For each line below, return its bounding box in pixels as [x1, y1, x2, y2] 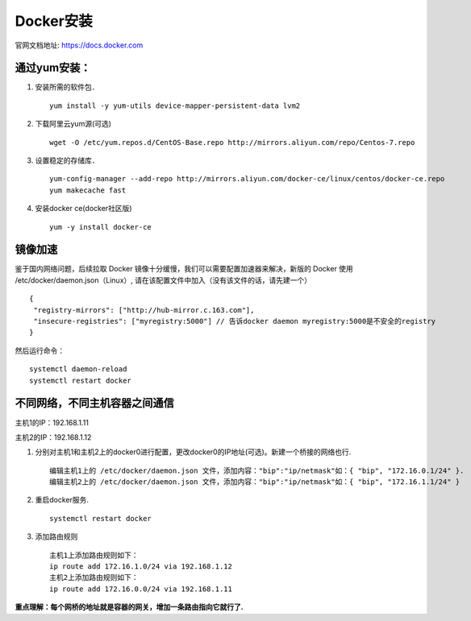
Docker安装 [15, 12, 93, 30]
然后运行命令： [15, 346, 65, 355]
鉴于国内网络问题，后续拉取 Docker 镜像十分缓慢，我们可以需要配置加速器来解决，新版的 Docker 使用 [15, 264, 354, 274]
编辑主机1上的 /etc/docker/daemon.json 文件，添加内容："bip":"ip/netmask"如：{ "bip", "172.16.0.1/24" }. [49, 466, 465, 475]
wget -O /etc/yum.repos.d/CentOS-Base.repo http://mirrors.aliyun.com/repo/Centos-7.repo [49, 138, 415, 147]
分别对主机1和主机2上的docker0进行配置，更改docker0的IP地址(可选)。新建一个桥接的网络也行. [35, 447, 352, 457]
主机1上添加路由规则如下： [49, 550, 139, 560]
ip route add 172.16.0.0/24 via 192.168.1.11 [49, 584, 233, 594]
